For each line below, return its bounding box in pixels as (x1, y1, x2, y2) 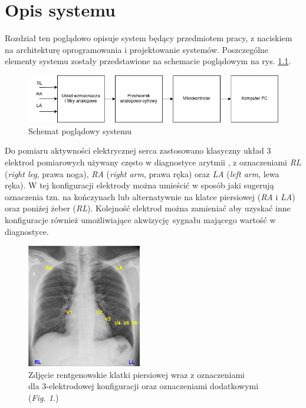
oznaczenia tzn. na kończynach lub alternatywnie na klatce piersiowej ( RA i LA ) (5, 190, 295, 203)
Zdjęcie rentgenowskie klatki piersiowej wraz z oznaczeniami (28, 368, 245, 380)
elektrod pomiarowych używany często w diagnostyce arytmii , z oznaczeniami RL (5, 156, 301, 168)
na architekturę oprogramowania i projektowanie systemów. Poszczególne (5, 43, 269, 55)
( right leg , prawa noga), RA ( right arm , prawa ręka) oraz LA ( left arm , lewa (5, 167, 279, 180)
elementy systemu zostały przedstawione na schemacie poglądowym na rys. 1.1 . (5, 55, 291, 67)
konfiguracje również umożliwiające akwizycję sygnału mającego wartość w (5, 214, 276, 226)
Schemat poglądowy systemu (28, 124, 132, 137)
